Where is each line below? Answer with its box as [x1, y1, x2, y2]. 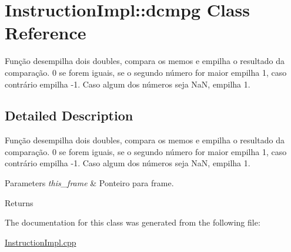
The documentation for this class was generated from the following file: [5, 216, 260, 229]
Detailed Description [5, 106, 133, 125]
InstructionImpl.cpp [5, 236, 76, 248]
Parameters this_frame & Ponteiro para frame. [5, 177, 174, 189]
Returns [5, 196, 34, 209]
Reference [5, 21, 86, 45]
